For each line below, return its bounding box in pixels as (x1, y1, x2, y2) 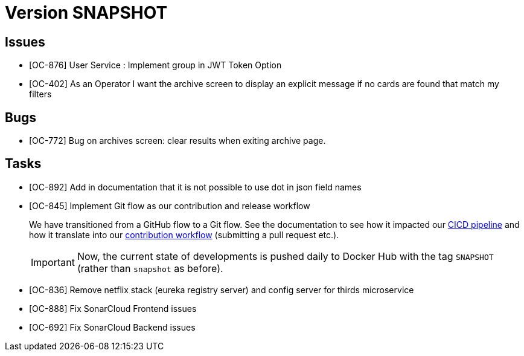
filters (29, 89, 52, 100)
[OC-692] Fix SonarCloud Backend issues (29, 322, 196, 332)
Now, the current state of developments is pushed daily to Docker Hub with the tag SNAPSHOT (77, 250, 494, 262)
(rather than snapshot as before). (77, 262, 223, 274)
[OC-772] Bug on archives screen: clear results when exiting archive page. (29, 135, 326, 146)
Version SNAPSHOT (5, 2, 168, 23)
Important (31, 256, 75, 268)
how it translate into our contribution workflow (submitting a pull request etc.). (29, 229, 339, 240)
